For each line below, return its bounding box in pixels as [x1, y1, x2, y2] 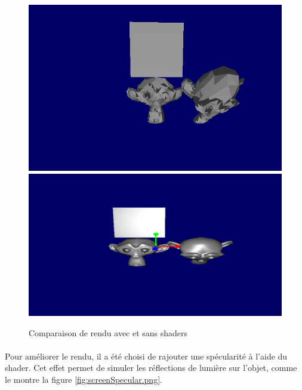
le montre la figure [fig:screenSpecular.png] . [5, 373, 162, 386]
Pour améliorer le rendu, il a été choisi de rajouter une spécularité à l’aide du [5, 349, 288, 362]
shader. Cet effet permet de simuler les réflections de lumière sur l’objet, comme [5, 361, 297, 374]
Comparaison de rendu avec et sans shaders [29, 326, 188, 339]
